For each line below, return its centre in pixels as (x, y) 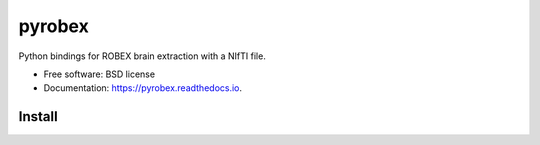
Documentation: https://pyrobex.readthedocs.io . (143, 88)
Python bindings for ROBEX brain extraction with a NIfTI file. (142, 56)
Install (38, 116)
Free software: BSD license (99, 74)
